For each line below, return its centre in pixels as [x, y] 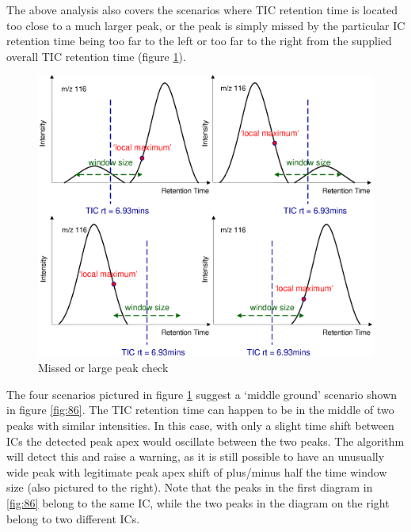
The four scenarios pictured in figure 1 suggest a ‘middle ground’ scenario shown [202, 394]
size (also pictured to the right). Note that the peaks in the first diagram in [190, 487]
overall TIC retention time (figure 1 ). [96, 56]
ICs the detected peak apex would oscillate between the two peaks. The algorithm [205, 441]
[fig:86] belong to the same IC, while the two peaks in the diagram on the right [198, 502]
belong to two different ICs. [73, 518]
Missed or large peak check [103, 368]
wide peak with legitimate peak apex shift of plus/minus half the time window [197, 471]
